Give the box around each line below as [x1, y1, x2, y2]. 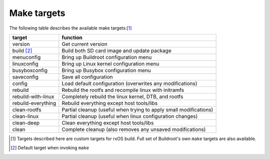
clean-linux [12, 112, 39, 119]
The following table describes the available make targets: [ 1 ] [9, 25, 132, 31]
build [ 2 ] [12, 47, 32, 54]
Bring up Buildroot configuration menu [61, 53, 152, 60]
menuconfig [12, 53, 41, 60]
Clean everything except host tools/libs [61, 119, 154, 126]
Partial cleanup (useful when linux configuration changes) [61, 112, 198, 119]
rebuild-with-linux [12, 93, 54, 100]
